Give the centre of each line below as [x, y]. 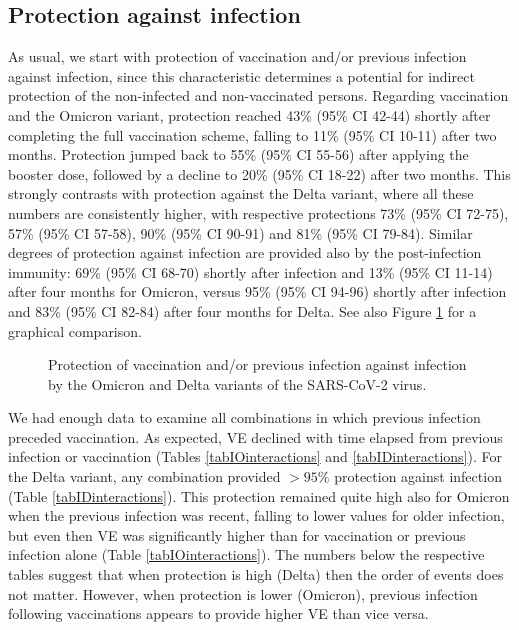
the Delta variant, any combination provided [144, 476]
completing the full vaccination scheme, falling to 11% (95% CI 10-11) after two [252, 134]
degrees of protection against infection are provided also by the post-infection [245, 252]
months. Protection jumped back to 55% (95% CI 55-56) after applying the [238, 154]
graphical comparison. [75, 330]
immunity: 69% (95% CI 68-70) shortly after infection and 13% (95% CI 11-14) [250, 271]
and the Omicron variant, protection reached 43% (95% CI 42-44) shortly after [249, 114]
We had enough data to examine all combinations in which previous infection [244, 417]
